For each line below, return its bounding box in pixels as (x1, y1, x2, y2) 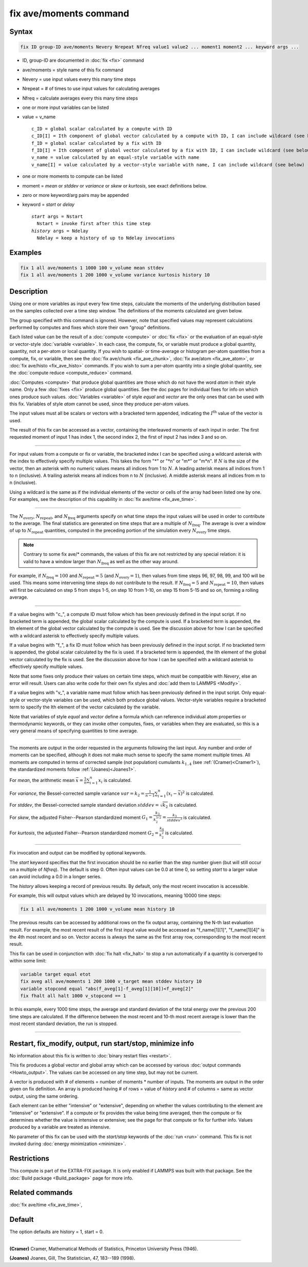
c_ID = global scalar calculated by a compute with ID (31, 126, 172, 132)
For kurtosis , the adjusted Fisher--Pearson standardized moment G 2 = (9, 830, 159, 837)
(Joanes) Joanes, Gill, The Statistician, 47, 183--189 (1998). (9, 1255, 136, 1261)
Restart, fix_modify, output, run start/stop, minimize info (9, 1039, 195, 1048)
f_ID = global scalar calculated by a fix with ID (31, 140, 162, 146)
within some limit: (9, 958, 47, 964)
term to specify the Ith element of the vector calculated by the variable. (9, 704, 160, 710)
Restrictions (9, 1154, 50, 1163)
